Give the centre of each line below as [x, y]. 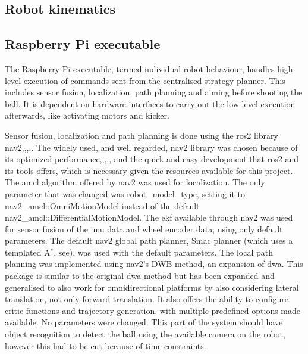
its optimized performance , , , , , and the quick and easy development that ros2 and [152, 159]
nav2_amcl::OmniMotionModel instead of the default [102, 205]
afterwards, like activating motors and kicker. [87, 115]
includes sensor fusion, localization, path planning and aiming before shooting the [154, 92]
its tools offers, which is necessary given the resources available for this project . [149, 170]
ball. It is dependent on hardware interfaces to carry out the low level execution [150, 103]
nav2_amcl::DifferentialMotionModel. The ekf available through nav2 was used [149, 217]
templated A [28, 252]
